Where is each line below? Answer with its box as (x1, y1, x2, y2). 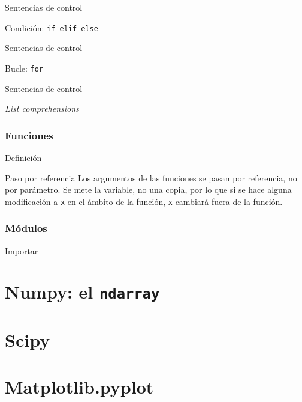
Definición (5, 151, 42, 163)
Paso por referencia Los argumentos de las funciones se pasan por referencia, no (5, 171, 297, 184)
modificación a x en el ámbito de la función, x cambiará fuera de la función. (5, 195, 283, 207)
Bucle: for (5, 61, 44, 74)
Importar (5, 244, 38, 257)
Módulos (5, 221, 47, 236)
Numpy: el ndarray (5, 279, 160, 304)
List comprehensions (5, 102, 79, 115)
